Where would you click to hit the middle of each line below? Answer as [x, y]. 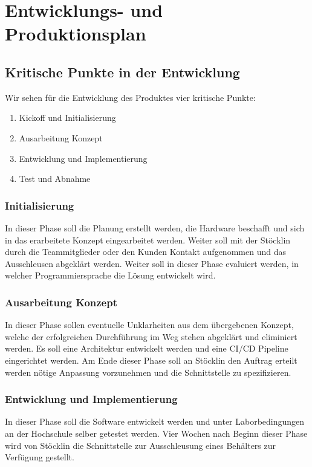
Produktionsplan [76, 34]
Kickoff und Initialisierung [67, 118]
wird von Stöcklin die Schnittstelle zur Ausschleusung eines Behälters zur [141, 445]
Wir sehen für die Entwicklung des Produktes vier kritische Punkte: [130, 97]
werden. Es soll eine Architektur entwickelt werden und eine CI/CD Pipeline [147, 348]
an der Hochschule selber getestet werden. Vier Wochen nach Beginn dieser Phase [156, 433]
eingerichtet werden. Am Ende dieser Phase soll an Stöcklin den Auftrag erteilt [151, 360]
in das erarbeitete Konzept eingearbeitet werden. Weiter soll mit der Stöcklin [148, 240]
